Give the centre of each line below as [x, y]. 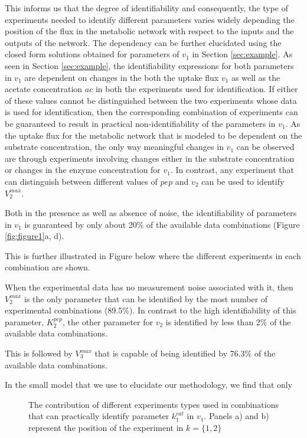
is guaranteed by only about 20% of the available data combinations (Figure [162, 224]
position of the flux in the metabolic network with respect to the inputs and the [149, 31]
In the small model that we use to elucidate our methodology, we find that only [149, 385]
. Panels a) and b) [236, 416]
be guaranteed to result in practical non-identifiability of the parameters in [140, 123]
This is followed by [39, 353]
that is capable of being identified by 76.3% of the [185, 353]
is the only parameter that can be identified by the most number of [146, 298]
